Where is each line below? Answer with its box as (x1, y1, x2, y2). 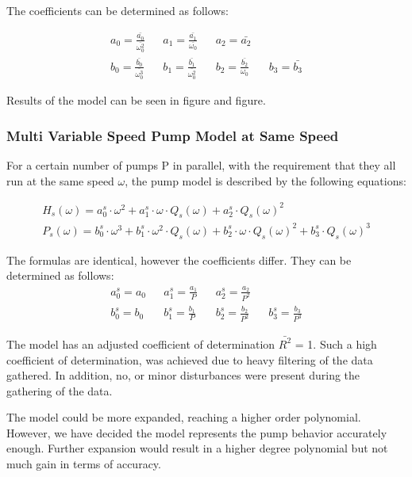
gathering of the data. (6, 382, 113, 399)
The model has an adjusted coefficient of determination (6, 335, 275, 352)
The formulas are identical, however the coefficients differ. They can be (6, 251, 352, 268)
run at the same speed (6, 172, 114, 189)
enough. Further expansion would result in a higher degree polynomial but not (6, 440, 388, 456)
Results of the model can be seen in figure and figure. (6, 92, 266, 109)
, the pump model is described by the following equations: (125, 172, 406, 189)
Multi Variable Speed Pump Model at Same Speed (6, 125, 339, 145)
